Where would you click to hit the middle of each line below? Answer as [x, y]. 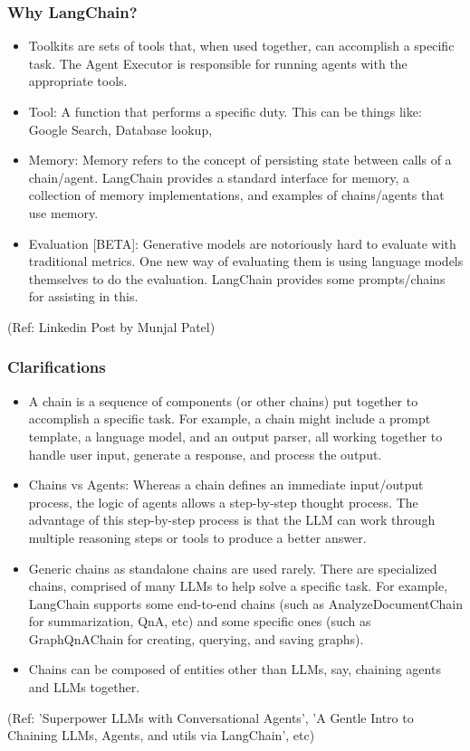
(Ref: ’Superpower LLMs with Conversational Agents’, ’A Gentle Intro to [211, 717]
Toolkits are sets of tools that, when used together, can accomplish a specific [241, 46]
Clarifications [57, 367]
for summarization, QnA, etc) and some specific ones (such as [200, 621]
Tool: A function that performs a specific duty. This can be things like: [225, 111]
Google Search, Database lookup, [120, 129]
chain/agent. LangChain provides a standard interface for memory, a [219, 177]
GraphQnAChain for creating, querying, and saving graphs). [196, 638]
